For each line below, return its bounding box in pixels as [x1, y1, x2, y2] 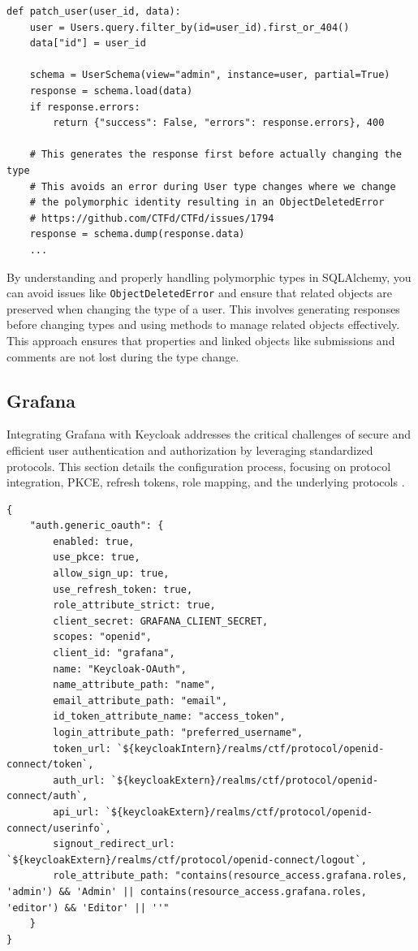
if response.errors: [29, 101, 140, 113]
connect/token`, [6, 759, 94, 771]
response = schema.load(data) [29, 84, 193, 97]
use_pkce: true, [53, 551, 140, 564]
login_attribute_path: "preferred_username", [53, 727, 304, 739]
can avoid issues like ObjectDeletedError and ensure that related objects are [6, 284, 393, 301]
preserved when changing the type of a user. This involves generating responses [6, 300, 400, 317]
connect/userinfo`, [6, 822, 111, 834]
